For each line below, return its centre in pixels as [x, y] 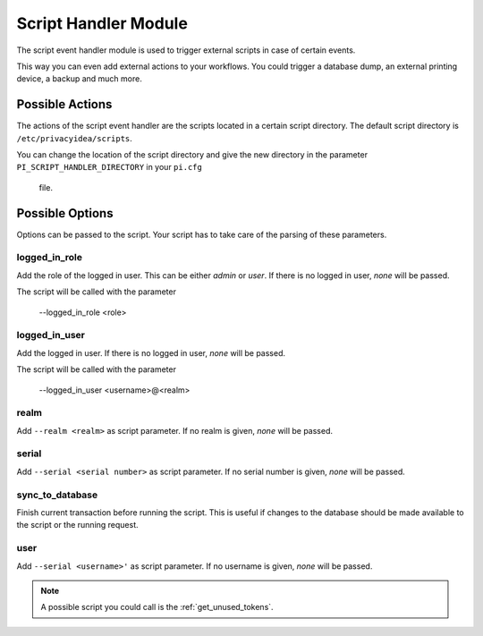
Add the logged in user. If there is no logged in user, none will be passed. [151, 352]
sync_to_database [57, 495]
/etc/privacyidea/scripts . [75, 138]
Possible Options [65, 213]
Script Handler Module [102, 23]
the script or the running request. [77, 525]
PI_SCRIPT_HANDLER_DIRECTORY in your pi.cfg [110, 167]
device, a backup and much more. [79, 79]
